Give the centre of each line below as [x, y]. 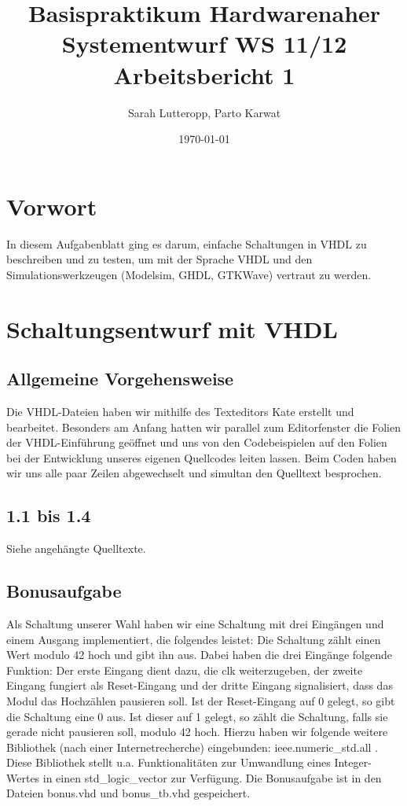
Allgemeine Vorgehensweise [120, 379]
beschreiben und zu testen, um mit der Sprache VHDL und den [159, 259]
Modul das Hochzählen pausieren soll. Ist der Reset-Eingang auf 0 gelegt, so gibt [201, 700]
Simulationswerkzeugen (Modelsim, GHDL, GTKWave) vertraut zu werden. [189, 274]
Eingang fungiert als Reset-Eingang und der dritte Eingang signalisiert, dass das [200, 685]
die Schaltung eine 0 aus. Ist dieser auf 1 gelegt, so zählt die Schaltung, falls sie [197, 716]
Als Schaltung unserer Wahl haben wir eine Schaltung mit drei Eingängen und [195, 623]
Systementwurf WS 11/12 [204, 44]
